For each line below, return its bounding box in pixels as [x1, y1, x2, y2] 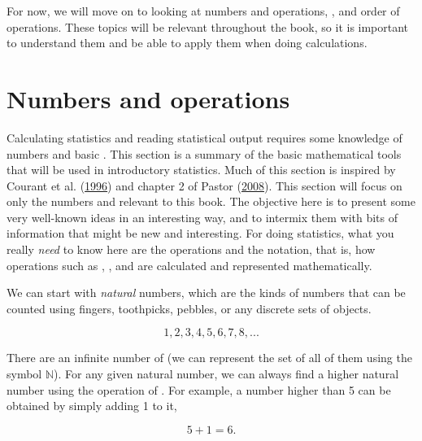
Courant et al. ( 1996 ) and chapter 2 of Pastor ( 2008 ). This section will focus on [7, 177, 402, 194]
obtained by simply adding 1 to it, [7, 397, 177, 414]
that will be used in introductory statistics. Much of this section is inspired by [7, 161, 396, 178]
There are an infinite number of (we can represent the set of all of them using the [7, 349, 412, 366]
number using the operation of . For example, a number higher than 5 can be [7, 381, 391, 398]
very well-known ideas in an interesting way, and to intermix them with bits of [7, 208, 398, 225]
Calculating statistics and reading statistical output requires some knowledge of [7, 129, 402, 146]
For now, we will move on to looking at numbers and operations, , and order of [7, 2, 400, 19]
